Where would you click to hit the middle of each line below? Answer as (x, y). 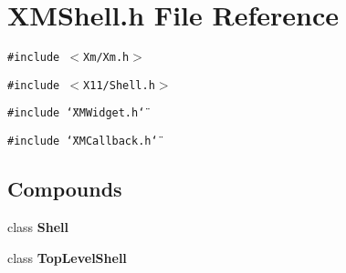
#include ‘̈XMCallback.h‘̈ (83, 142)
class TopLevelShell (67, 257)
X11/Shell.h (119, 85)
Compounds (65, 189)
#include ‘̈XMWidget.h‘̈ (76, 113)
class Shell (38, 226)
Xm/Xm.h (106, 58)
